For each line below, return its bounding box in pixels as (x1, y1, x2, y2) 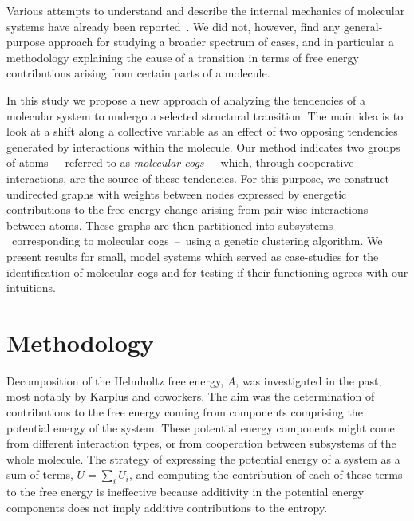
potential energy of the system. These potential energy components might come (6, 419, 395, 436)
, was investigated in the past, (235, 372, 382, 389)
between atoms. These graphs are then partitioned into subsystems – (6, 216, 345, 233)
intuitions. (6, 279, 56, 296)
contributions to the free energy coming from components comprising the (6, 404, 363, 420)
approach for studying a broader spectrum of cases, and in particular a (48, 34, 395, 50)
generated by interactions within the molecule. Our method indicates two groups (6, 138, 400, 155)
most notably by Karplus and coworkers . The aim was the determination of (6, 388, 375, 405)
